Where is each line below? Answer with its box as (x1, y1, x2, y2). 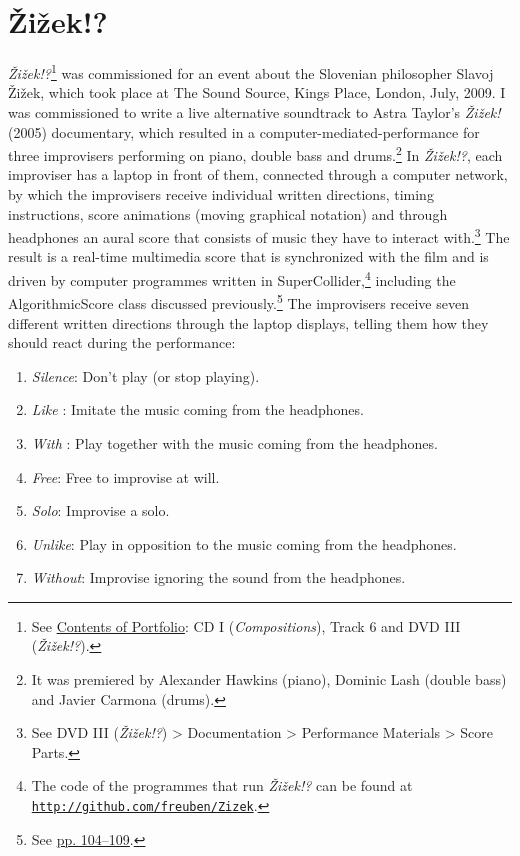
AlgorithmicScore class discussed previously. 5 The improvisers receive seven (8, 290, 469, 313)
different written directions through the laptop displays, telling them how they (8, 312, 489, 333)
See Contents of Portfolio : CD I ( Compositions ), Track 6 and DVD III (31, 615, 461, 636)
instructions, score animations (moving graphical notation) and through (8, 203, 448, 224)
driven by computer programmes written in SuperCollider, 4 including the (8, 267, 456, 290)
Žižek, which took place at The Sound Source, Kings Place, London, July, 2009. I (8, 82, 506, 103)
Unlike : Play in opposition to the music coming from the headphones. (31, 533, 457, 554)
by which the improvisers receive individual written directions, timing (8, 184, 434, 204)
